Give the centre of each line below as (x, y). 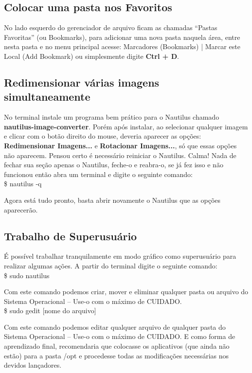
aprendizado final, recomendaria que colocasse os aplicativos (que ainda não (117, 346)
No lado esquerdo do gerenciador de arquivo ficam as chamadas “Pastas (111, 27)
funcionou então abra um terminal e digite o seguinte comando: (98, 174)
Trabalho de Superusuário (71, 236)
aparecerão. (21, 209)
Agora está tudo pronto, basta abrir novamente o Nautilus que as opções (112, 200)
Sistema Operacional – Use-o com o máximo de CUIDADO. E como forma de (120, 336)
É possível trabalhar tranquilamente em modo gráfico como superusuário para (120, 256)
